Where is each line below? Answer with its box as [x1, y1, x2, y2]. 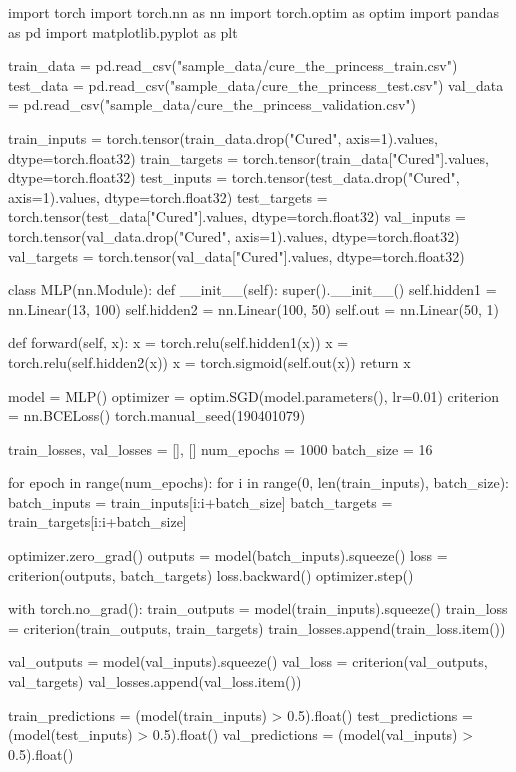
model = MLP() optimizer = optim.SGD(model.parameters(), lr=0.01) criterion [8, 385, 500, 406]
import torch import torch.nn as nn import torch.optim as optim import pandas [8, 2, 499, 22]
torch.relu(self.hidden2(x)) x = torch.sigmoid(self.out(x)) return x [8, 351, 411, 372]
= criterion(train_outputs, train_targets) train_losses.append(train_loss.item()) [8, 617, 506, 638]
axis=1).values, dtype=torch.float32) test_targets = [8, 186, 328, 207]
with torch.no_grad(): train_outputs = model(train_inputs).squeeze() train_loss [8, 598, 508, 619]
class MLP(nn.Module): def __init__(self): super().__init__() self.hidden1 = [8, 279, 497, 300]
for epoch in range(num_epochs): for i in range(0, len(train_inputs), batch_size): [8, 472, 509, 493]
